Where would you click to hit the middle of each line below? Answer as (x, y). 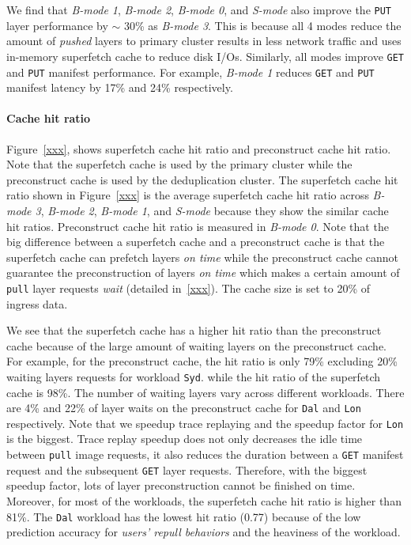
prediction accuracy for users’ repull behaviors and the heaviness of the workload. (204, 532)
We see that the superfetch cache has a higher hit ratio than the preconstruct (194, 330)
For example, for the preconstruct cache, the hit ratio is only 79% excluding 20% (202, 361)
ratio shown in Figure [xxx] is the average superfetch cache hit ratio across (188, 195)
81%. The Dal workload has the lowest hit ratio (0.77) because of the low (184, 516)
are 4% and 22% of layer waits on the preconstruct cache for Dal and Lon (184, 408)
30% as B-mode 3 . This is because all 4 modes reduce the (263, 25)
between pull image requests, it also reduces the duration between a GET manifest (205, 454)
